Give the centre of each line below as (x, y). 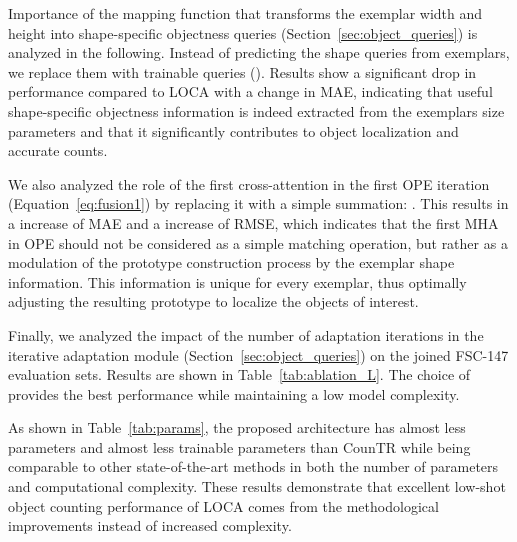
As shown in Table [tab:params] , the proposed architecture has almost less (237, 427)
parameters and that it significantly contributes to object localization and (233, 130)
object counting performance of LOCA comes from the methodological (223, 505)
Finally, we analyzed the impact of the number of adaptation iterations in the (246, 334)
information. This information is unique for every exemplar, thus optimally (237, 281)
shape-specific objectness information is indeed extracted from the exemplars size (256, 110)
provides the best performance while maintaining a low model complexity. (234, 393)
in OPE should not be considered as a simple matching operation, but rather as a (258, 242)
